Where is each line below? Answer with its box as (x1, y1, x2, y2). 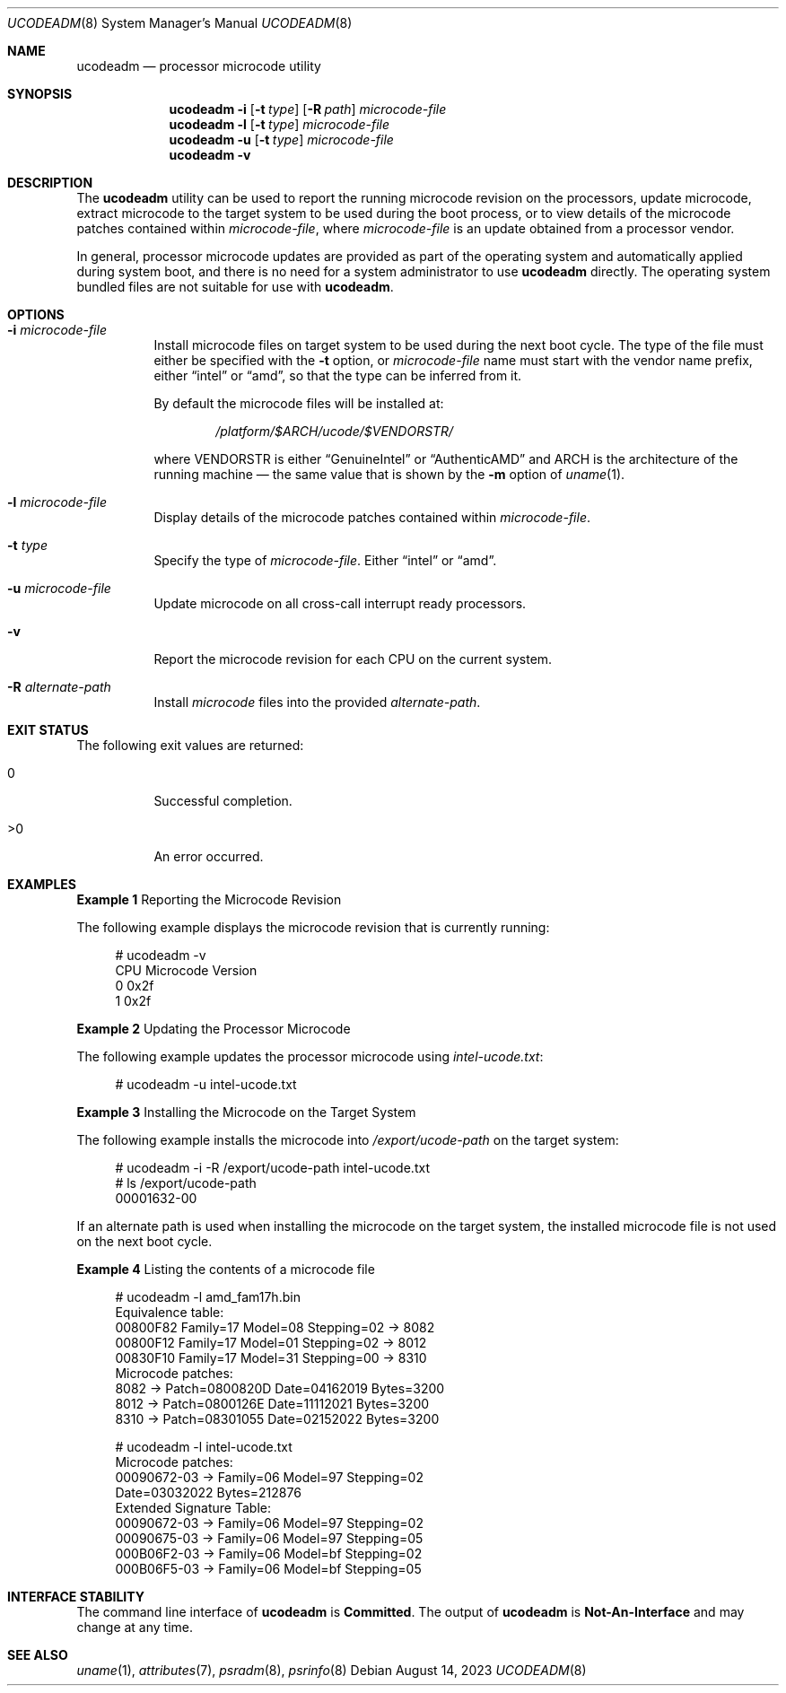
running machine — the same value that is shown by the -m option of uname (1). (153, 467, 625, 482)
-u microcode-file (7, 580, 111, 596)
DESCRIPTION (7, 175, 93, 190)
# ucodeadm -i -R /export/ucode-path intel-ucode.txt (115, 1160, 430, 1175)
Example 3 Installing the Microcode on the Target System (76, 1104, 416, 1120)
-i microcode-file (7, 322, 107, 337)
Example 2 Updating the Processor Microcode (76, 1021, 351, 1036)
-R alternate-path (7, 679, 111, 694)
